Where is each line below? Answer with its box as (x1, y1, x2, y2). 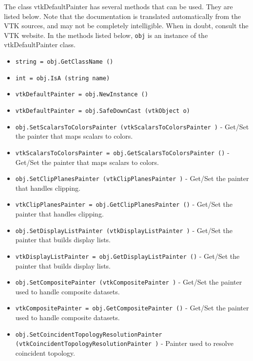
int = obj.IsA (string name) (15, 74, 110, 82)
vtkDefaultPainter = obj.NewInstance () (15, 91, 148, 98)
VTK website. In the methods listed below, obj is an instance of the (4, 30, 208, 40)
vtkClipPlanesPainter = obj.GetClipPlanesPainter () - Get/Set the (15, 199, 233, 209)
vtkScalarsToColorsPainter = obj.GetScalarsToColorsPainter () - (15, 147, 230, 157)
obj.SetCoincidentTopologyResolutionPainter (15, 331, 162, 338)
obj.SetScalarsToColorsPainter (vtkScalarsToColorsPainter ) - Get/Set (15, 121, 249, 131)
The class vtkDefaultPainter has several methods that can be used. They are (4, 1, 233, 11)
